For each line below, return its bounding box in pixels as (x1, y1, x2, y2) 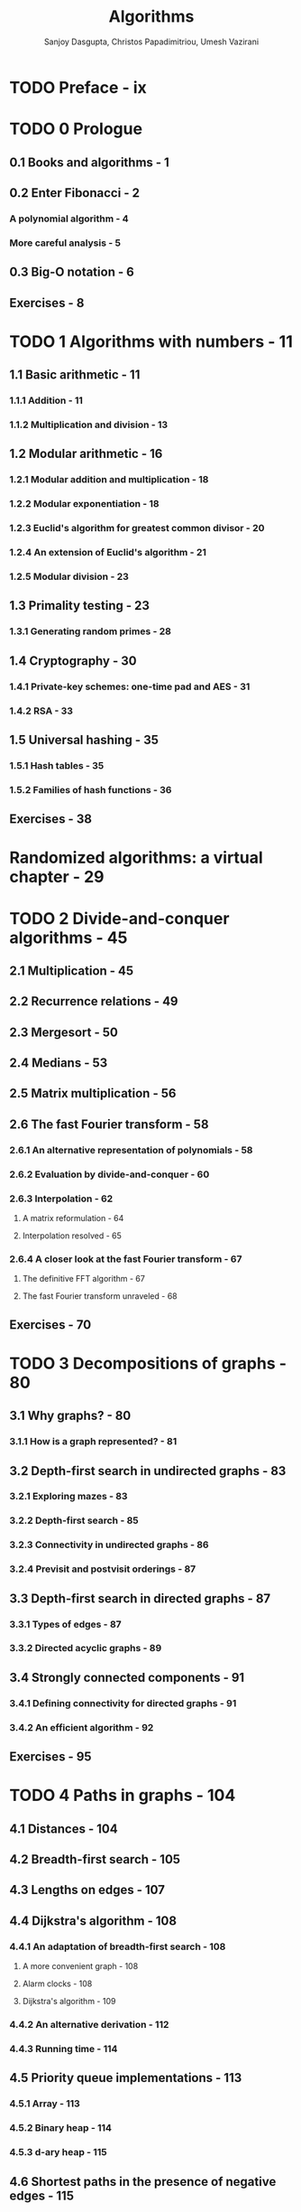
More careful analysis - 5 (9, 237, 122, 249)
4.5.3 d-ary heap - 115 (9, 2146, 107, 2159)
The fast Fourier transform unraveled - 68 (22, 1291, 178, 1302)
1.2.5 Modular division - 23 (9, 570, 129, 583)
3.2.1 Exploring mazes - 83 (9, 1490, 128, 1503)
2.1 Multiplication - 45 (9, 963, 134, 978)
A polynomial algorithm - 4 (9, 212, 129, 225)
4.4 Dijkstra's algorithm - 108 (9, 1913, 178, 1928)
